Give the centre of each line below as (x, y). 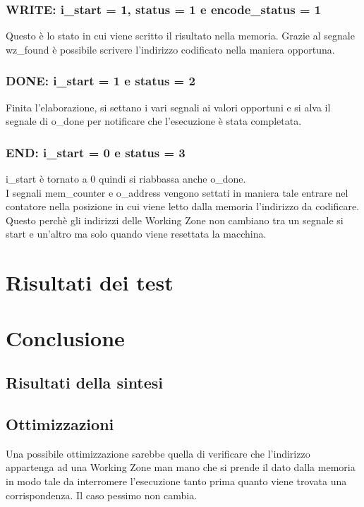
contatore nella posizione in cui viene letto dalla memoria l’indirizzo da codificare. (183, 206)
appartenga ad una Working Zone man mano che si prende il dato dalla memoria (181, 467)
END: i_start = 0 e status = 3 (96, 152)
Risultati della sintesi (85, 383)
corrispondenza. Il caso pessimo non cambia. (102, 495)
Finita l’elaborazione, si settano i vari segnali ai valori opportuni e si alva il (168, 107)
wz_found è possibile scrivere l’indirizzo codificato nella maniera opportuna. (170, 49)
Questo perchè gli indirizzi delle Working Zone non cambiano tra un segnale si (175, 220)
